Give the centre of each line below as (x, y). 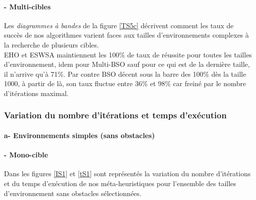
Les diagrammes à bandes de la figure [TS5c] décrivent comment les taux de (119, 25)
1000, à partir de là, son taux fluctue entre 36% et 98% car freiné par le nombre (125, 83)
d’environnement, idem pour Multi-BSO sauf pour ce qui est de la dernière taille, (127, 64)
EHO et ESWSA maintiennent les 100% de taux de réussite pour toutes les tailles (128, 54)
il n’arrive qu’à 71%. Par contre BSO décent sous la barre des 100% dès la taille (125, 74)
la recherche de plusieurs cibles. (51, 44)
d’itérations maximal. (36, 93)
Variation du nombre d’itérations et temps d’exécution (115, 115)
